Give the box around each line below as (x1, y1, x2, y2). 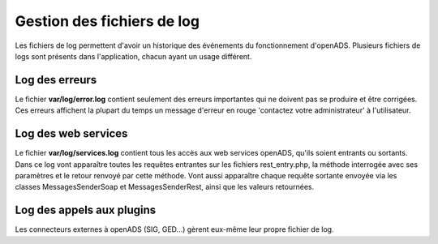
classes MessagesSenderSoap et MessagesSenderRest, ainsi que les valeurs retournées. (15, 182, 315, 192)
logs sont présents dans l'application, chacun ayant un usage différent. (15, 51, 252, 61)
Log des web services (15, 126, 128, 141)
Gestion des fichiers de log (15, 12, 200, 30)
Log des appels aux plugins (15, 203, 157, 217)
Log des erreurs (15, 73, 97, 87)
